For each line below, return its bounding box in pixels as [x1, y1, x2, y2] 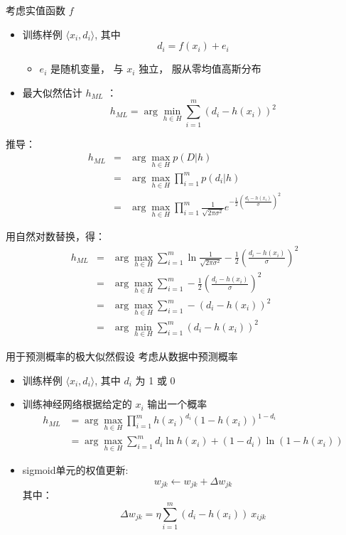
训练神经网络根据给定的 [22, 396, 132, 411]
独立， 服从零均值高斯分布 [139, 61, 261, 76]
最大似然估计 [22, 85, 82, 99]
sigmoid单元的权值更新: [22, 463, 129, 477]
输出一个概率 [147, 396, 207, 411]
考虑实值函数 [6, 3, 65, 17]
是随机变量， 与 [50, 61, 124, 76]
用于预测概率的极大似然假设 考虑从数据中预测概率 [6, 349, 238, 363]
